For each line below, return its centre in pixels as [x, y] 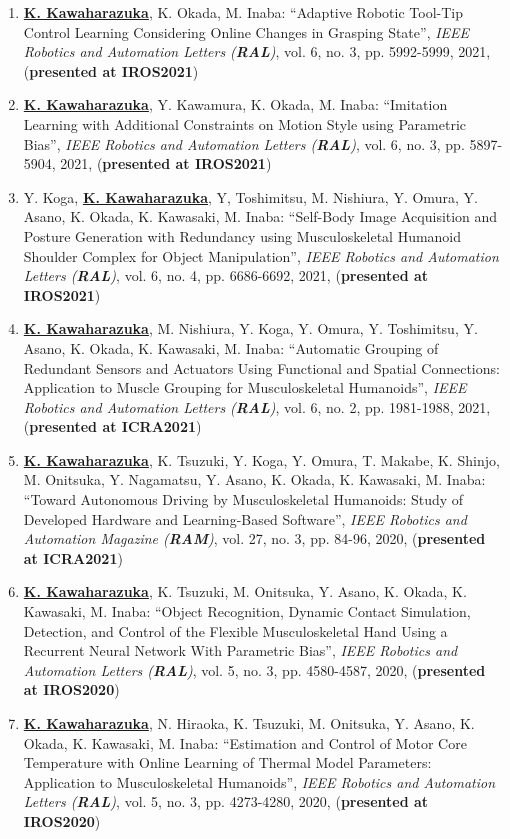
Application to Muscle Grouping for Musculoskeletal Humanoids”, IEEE [245, 387]
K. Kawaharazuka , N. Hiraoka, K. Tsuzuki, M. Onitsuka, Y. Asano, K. [249, 723]
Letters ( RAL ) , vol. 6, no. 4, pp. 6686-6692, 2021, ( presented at [226, 275]
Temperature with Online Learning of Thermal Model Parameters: [227, 762]
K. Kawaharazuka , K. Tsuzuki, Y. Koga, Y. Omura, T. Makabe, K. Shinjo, [261, 459]
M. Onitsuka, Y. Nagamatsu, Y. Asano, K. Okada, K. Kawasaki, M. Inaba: [254, 479]
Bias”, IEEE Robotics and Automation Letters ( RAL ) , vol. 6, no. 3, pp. [244, 143]
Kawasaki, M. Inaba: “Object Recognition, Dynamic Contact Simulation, [247, 611]
